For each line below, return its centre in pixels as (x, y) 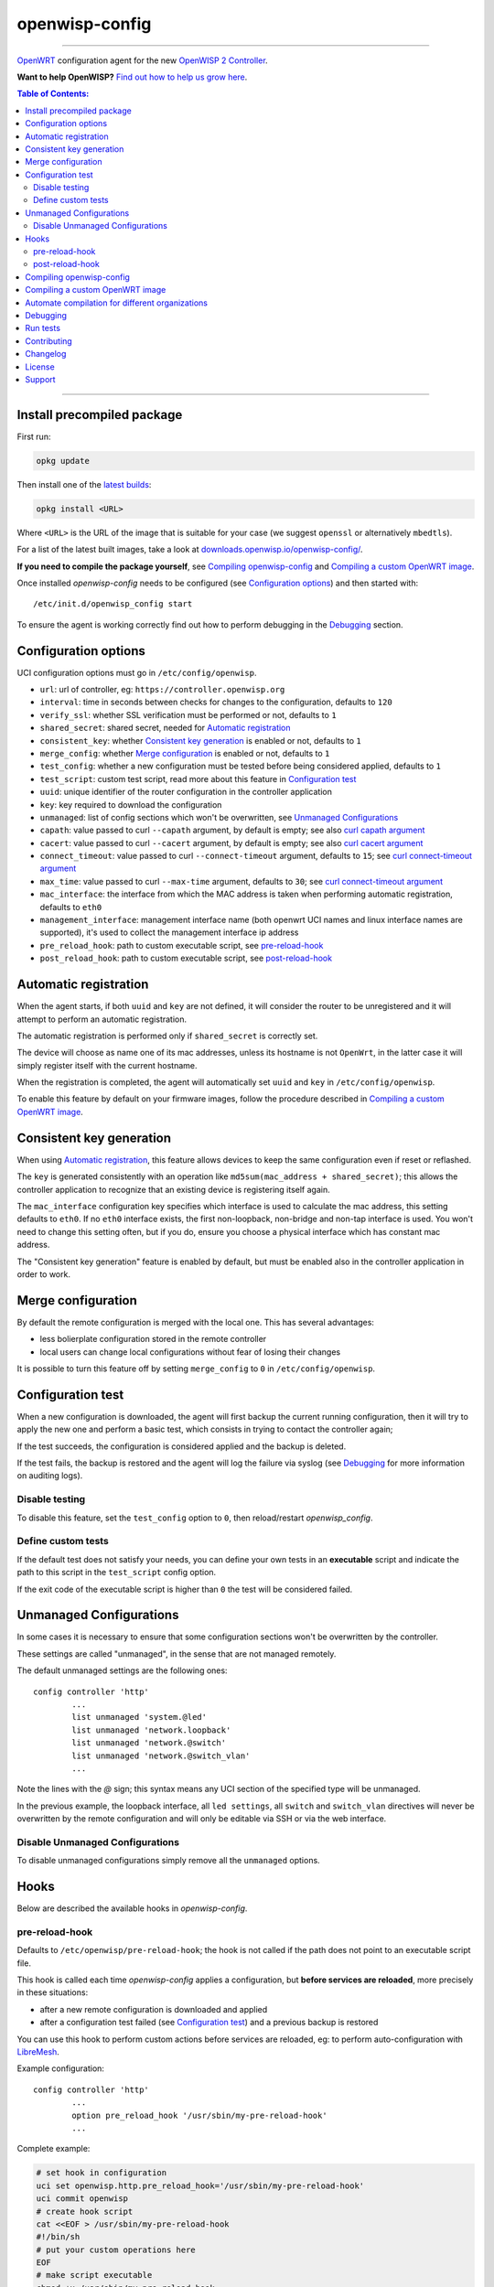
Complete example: (54, 2149)
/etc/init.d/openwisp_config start (113, 604)
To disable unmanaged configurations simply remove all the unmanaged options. (168, 1861)
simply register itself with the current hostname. (107, 1065)
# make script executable (94, 2275)
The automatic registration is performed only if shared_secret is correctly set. (167, 1036)
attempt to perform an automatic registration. (102, 1019)
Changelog (46, 354)
